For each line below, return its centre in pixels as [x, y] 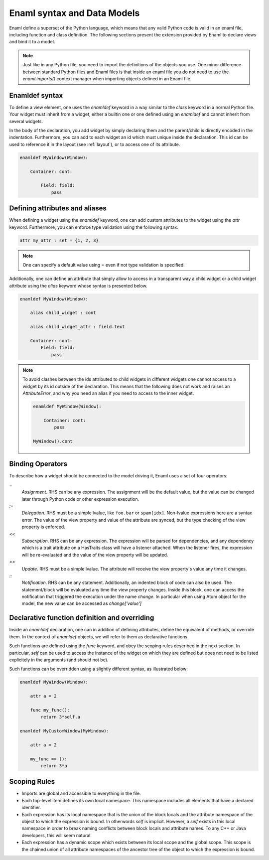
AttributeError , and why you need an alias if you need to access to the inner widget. [108, 393]
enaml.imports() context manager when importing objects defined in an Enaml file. [107, 78]
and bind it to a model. [32, 42]
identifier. [31, 808]
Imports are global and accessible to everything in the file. [81, 793]
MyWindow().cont [53, 441]
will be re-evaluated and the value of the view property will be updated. [95, 555]
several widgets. [26, 121]
